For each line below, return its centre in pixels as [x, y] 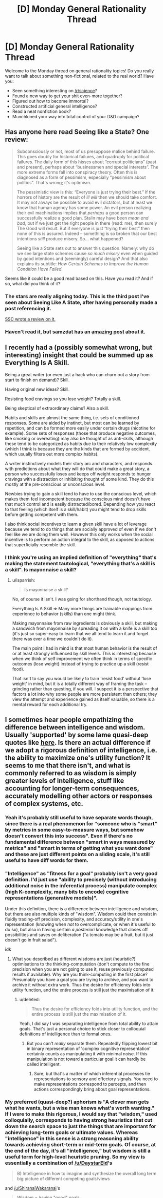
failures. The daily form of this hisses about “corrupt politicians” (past [87, 162]
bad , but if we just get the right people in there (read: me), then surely [87, 223]
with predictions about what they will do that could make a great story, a [77, 469]
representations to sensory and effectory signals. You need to [96, 1079]
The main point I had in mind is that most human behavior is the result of [84, 648]
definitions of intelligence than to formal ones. [65, 1034]
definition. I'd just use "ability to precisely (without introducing [81, 879]
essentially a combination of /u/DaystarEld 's [59, 1163]
